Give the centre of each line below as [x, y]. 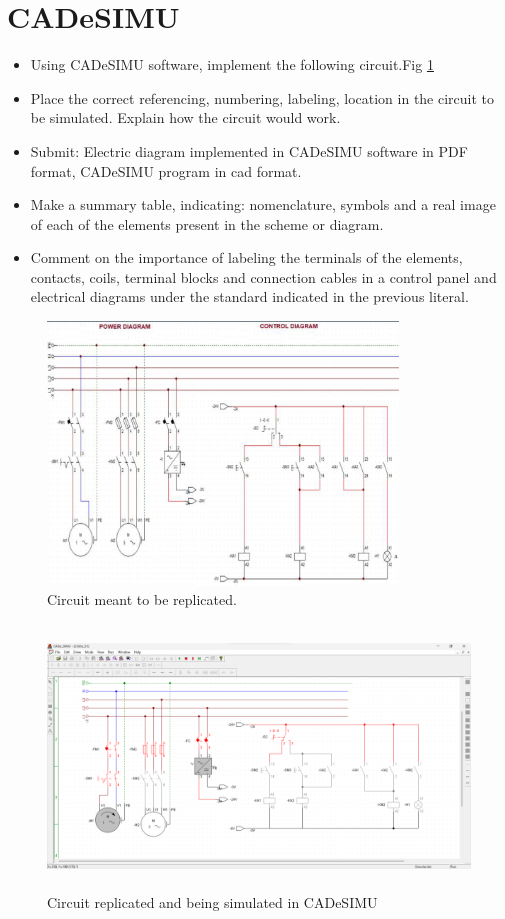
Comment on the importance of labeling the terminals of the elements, [246, 257]
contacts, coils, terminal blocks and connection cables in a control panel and [263, 276]
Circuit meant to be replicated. [142, 599]
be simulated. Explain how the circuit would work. [185, 117]
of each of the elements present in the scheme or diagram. [207, 223]
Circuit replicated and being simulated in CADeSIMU [212, 901]
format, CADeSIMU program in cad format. [166, 170]
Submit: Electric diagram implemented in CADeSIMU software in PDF [249, 150]
